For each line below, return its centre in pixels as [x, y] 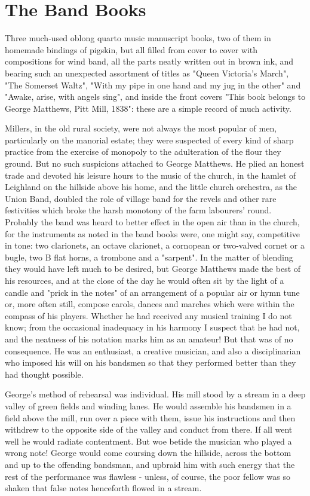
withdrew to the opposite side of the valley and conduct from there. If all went [149, 429]
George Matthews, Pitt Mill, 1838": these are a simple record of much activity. [148, 108]
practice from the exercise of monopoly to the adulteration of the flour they [143, 151]
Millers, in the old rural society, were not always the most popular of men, [141, 128]
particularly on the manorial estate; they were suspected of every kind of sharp [149, 140]
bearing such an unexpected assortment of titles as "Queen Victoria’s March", [147, 73]
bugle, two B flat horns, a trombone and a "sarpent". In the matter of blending [149, 257]
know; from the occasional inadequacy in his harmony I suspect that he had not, [152, 327]
